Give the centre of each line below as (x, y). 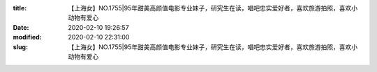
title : (20, 8)
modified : (27, 37)
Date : (21, 27)
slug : (20, 47)
